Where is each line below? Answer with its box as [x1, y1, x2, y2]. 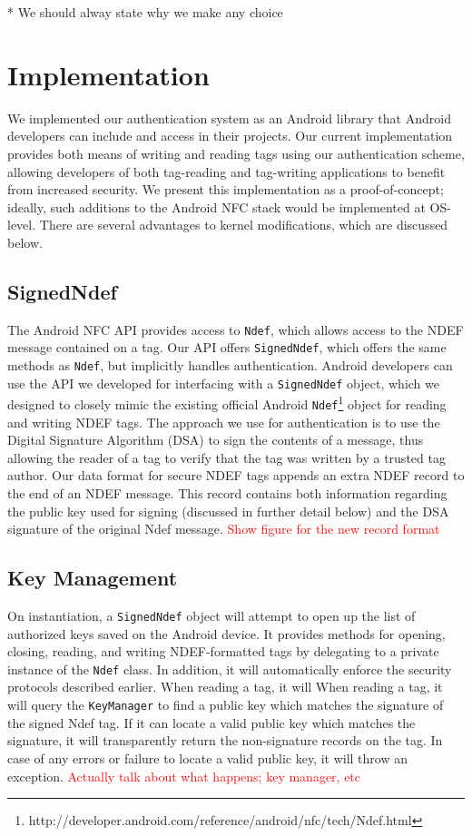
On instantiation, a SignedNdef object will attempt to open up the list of [7, 605, 416, 625]
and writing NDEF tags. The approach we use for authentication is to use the [7, 412, 440, 431]
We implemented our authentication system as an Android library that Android [7, 108, 451, 127]
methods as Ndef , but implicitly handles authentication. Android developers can [7, 355, 453, 374]
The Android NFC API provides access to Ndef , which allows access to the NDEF [7, 320, 464, 339]
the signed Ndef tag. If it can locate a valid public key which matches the [7, 713, 416, 732]
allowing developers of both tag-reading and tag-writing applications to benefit [7, 162, 446, 181]
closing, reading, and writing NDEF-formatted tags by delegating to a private [7, 642, 439, 661]
